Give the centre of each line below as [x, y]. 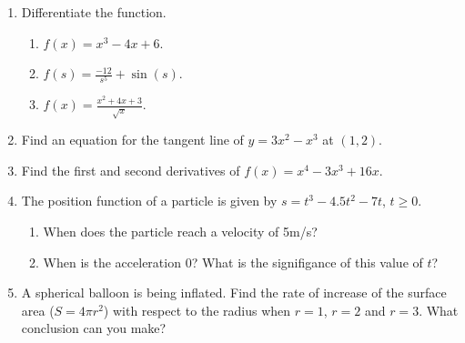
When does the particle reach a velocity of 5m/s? [180, 232]
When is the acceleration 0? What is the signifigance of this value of [233, 262]
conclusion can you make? [94, 328]
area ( [38, 310]
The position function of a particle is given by [149, 201]
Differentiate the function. [94, 12]
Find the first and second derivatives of [131, 170]
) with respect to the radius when [197, 310]
